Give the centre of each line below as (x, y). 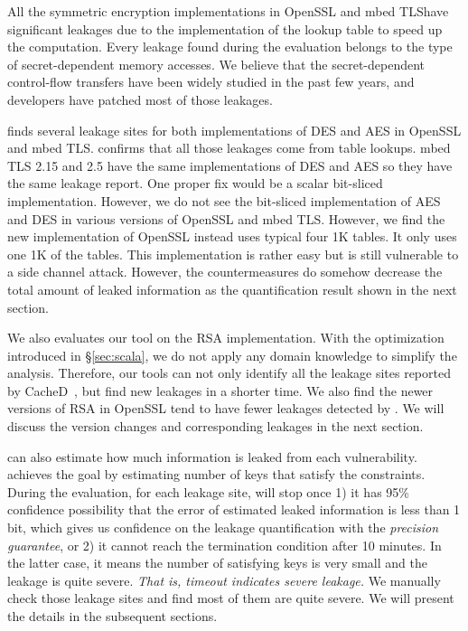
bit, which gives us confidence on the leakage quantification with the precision (223, 527)
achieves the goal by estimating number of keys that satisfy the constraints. (216, 474)
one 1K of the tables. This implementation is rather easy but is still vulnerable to (233, 254)
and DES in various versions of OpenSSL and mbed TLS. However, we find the (226, 218)
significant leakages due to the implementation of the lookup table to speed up (225, 28)
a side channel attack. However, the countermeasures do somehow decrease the (225, 272)
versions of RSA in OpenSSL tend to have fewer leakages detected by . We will (226, 408)
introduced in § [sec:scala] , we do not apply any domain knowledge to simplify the (232, 355)
